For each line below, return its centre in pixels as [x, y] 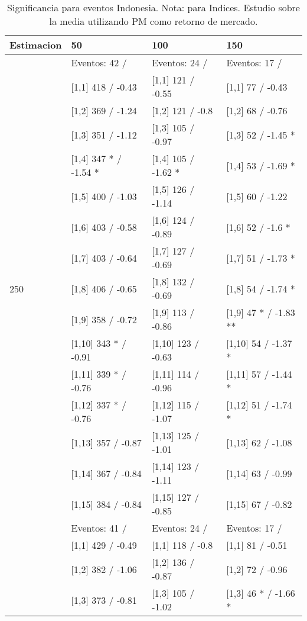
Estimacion [36, 45]
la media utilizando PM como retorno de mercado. [153, 21]
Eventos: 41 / [99, 528]
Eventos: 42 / [99, 62]
